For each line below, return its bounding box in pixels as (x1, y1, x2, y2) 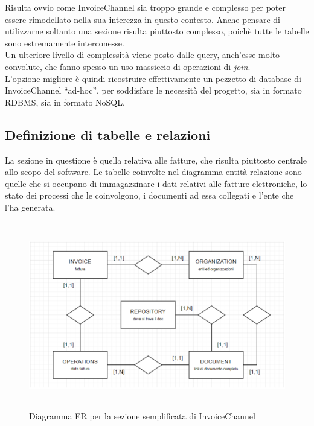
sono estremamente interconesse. (5, 36, 124, 49)
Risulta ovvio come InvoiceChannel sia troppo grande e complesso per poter (5, 1, 286, 13)
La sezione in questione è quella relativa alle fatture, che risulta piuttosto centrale (5, 153, 307, 166)
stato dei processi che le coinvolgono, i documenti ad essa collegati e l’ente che (5, 189, 294, 202)
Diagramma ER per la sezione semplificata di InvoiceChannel (29, 410, 255, 422)
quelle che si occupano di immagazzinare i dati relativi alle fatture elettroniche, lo (5, 177, 307, 189)
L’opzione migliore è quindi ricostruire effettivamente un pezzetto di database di (5, 72, 301, 84)
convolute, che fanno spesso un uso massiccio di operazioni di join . (5, 60, 251, 72)
